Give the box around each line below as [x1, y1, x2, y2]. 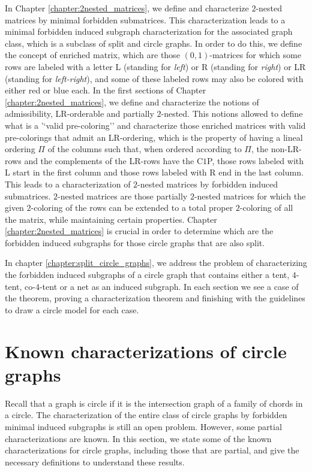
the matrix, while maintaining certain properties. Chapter [5, 213, 217, 225]
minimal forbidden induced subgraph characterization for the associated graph [5, 25, 293, 38]
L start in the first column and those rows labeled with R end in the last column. [5, 166, 304, 178]
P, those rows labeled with [207, 154, 304, 167]
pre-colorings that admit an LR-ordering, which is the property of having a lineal [5, 131, 303, 143]
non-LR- [271, 143, 302, 155]
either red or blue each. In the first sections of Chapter [5, 84, 206, 96]
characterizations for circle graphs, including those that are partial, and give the [5, 444, 299, 456]
